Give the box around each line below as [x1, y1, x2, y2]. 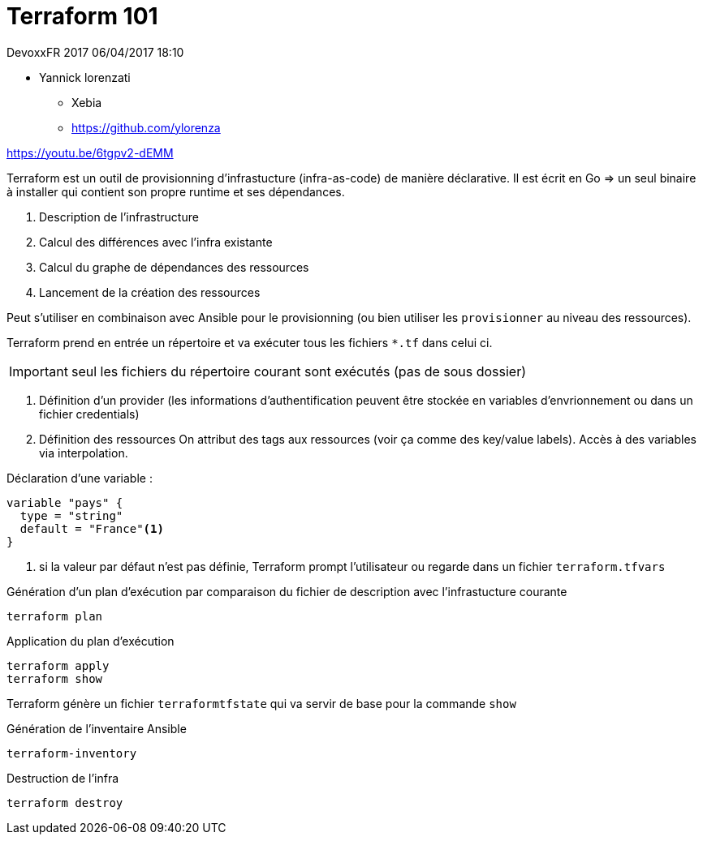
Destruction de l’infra [6, 770, 119, 785]
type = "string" [19, 508, 123, 522]
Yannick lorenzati [39, 70, 131, 84]
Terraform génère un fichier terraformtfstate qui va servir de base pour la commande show [6, 696, 516, 710]
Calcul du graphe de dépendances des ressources [39, 260, 309, 274]
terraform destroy [6, 796, 123, 809]
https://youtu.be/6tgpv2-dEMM [6, 145, 174, 160]
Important [9, 363, 68, 380]
